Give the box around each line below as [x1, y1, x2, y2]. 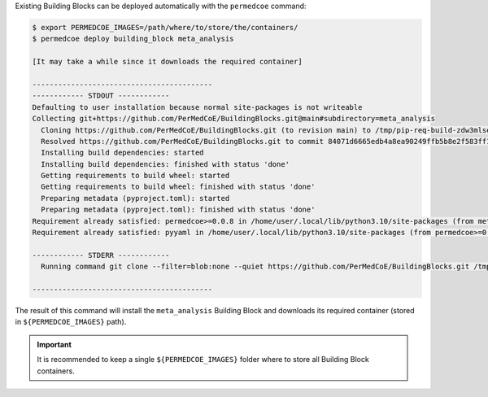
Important [37, 339, 72, 349]
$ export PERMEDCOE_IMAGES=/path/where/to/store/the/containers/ [32, 23, 298, 32]
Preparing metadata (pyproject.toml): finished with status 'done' [41, 205, 316, 215]
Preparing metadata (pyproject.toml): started [41, 194, 230, 203]
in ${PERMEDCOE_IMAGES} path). [15, 317, 127, 327]
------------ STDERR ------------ [32, 251, 170, 260]
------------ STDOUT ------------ [32, 91, 170, 101]
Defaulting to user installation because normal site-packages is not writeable [32, 103, 363, 111]
